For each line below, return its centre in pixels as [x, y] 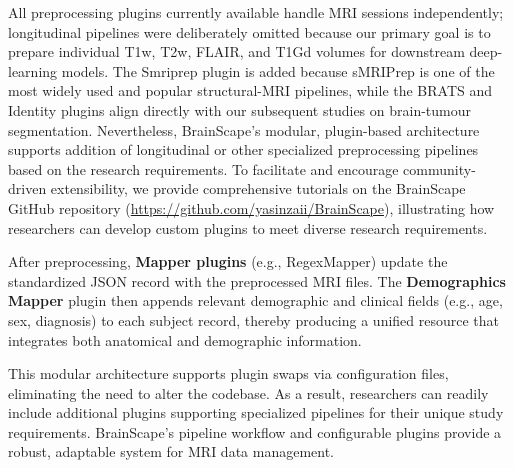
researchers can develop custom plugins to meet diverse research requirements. [248, 227]
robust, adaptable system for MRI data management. [171, 451]
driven [27, 188]
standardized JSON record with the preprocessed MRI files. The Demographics [257, 280]
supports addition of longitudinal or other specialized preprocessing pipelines [243, 149]
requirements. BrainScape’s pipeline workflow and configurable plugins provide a [255, 431]
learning [33, 70]
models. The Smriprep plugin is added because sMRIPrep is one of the [278, 70]
